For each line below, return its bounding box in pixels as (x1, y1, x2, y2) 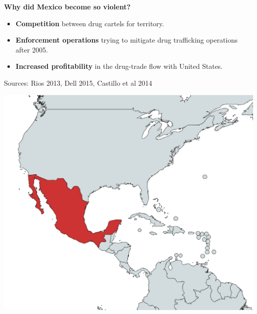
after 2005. (15, 44, 48, 54)
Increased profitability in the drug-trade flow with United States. (15, 61, 223, 71)
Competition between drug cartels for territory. (15, 18, 164, 28)
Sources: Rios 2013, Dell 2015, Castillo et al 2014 (4, 77, 152, 88)
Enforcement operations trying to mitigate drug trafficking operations (15, 35, 238, 45)
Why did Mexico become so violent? (4, 1, 131, 11)
